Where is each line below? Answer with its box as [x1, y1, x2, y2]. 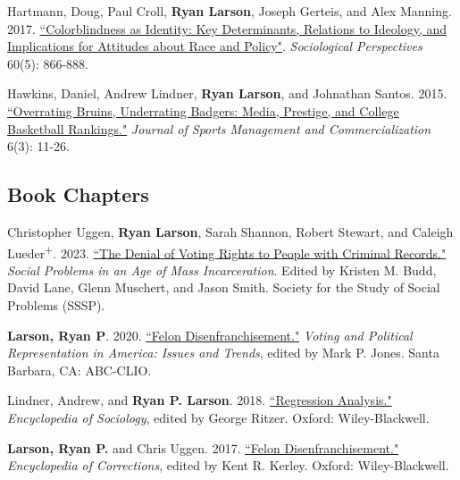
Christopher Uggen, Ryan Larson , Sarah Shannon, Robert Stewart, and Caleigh [7, 222, 454, 240]
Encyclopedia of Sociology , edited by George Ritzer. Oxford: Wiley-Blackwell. [7, 408, 430, 426]
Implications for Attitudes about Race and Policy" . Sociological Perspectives [7, 37, 422, 55]
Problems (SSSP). [7, 295, 105, 314]
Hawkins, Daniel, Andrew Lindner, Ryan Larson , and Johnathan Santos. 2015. [7, 84, 447, 103]
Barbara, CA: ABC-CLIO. [7, 360, 152, 379]
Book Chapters [7, 181, 149, 208]
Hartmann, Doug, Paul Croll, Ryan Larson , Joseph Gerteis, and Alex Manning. [7, 2, 452, 20]
